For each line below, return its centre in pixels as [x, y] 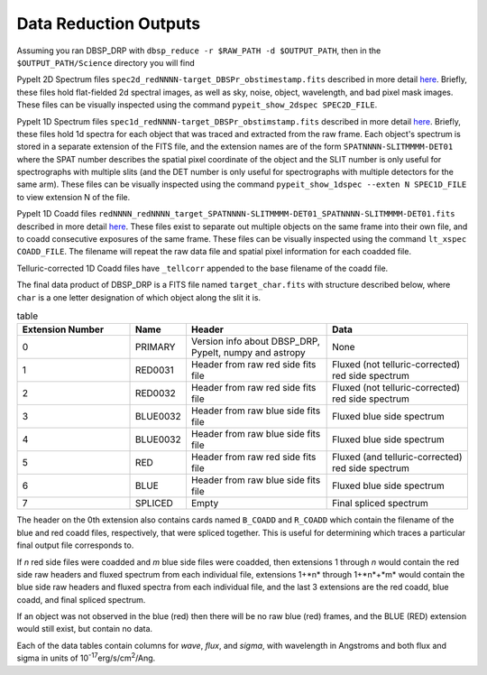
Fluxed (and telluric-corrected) [397, 458]
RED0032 [156, 393]
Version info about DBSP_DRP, [255, 341]
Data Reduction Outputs [109, 23]
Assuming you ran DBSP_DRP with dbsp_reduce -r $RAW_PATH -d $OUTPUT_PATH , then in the [199, 51]
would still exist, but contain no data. [85, 629]
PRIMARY [156, 347]
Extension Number [63, 329]
